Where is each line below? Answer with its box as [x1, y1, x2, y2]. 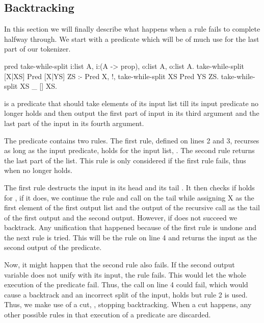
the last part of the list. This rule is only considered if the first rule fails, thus [4, 155, 246, 165]
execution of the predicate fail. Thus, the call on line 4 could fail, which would [4, 279, 248, 290]
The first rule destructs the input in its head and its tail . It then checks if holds [4, 182, 255, 192]
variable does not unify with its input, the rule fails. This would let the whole [4, 269, 246, 280]
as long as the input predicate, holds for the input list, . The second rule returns [4, 145, 255, 156]
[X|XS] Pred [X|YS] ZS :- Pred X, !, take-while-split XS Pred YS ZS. [4, 70, 219, 81]
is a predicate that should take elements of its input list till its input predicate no [4, 97, 259, 108]
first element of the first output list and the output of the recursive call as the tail [4, 202, 260, 213]
